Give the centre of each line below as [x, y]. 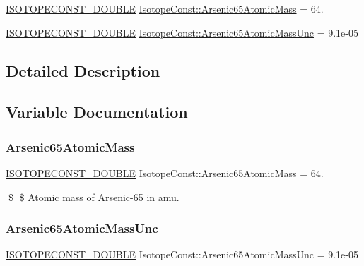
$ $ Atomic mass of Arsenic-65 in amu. [94, 197]
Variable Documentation [97, 112]
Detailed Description [83, 70]
